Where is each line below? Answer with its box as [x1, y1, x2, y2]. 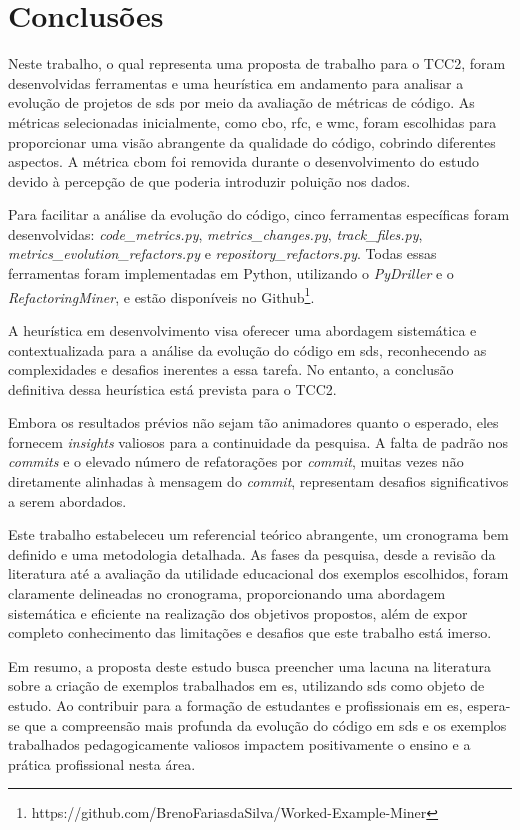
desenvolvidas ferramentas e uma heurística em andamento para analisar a [8, 72, 464, 93]
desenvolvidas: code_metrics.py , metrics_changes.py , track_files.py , [8, 223, 423, 244]
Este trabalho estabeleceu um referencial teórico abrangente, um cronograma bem [8, 524, 509, 545]
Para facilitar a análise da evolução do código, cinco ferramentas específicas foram [8, 204, 510, 225]
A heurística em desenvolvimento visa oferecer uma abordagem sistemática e [8, 319, 477, 340]
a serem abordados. [8, 490, 127, 511]
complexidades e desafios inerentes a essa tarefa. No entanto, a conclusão [8, 359, 454, 380]
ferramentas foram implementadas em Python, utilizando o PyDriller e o [8, 263, 454, 284]
